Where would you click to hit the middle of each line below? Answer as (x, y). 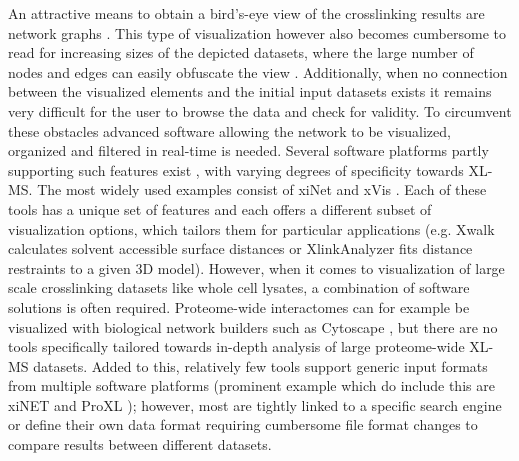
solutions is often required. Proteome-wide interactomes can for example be (239, 306)
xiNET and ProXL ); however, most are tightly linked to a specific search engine (255, 404)
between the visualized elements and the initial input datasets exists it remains (250, 91)
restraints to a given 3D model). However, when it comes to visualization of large (256, 267)
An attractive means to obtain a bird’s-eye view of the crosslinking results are (246, 13)
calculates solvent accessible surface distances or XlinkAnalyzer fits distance (240, 248)
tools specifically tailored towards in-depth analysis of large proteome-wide (236, 346)
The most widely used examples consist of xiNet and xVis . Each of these (262, 189)
